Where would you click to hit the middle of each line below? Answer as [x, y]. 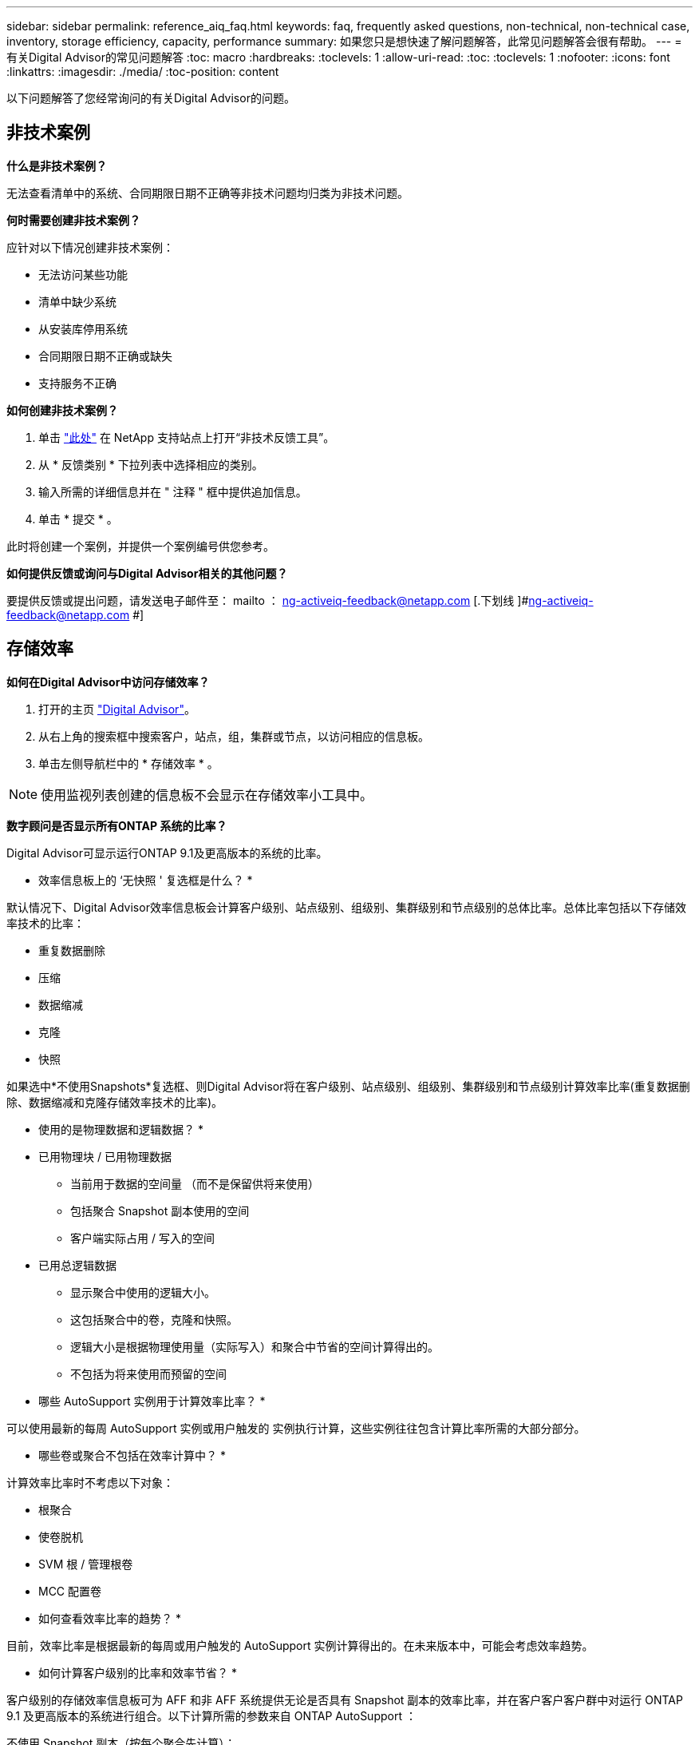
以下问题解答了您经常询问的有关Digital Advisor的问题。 [151, 98]
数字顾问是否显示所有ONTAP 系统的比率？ [117, 825]
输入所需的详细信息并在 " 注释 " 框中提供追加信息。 [173, 491]
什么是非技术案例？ [57, 165]
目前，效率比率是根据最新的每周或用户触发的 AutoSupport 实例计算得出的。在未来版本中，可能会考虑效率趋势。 [300, 1645]
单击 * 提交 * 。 [78, 519]
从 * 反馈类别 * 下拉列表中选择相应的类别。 [151, 464]
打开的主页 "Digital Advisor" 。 [117, 709]
